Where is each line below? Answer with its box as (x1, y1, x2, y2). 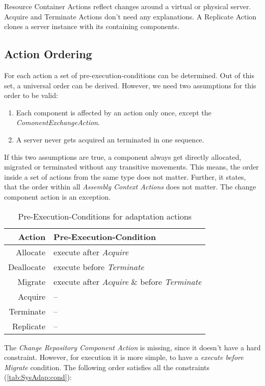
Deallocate (8, 260, 46, 273)
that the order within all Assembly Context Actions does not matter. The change (4, 181, 256, 192)
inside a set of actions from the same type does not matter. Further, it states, (4, 171, 246, 182)
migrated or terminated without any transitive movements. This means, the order (4, 161, 259, 172)
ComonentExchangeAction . (16, 117, 100, 128)
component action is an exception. (4, 191, 111, 202)
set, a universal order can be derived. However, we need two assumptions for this (4, 80, 256, 90)
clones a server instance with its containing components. (4, 21, 179, 32)
